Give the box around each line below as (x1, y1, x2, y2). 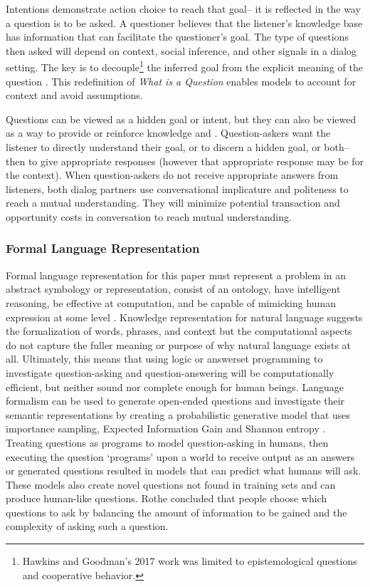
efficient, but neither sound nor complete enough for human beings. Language (6, 379, 344, 394)
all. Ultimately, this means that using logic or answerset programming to (6, 351, 323, 366)
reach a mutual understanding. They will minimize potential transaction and (6, 195, 340, 210)
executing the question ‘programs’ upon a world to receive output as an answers (6, 449, 355, 464)
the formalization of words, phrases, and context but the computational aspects (6, 323, 352, 338)
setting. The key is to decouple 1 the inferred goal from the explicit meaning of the (6, 58, 363, 75)
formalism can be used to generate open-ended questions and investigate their (6, 393, 345, 408)
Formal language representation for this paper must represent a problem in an (6, 267, 347, 282)
